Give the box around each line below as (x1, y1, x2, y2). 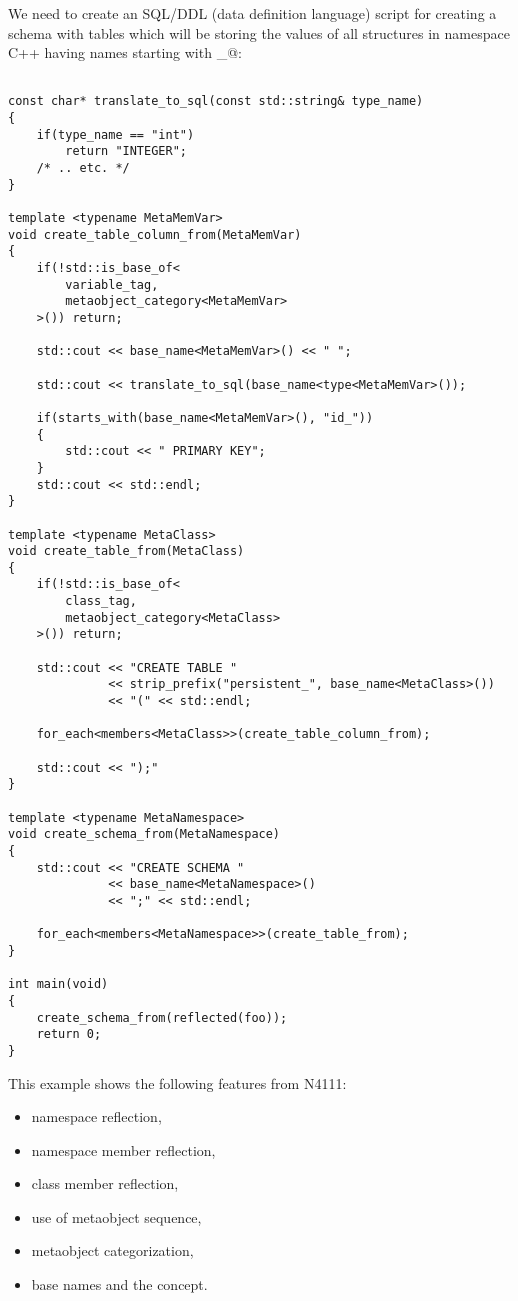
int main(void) (8, 977, 109, 992)
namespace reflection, (31, 1106, 162, 1127)
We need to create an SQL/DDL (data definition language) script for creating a (8, 3, 497, 23)
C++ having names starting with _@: (8, 42, 242, 63)
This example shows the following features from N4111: (8, 1072, 347, 1093)
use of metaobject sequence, (31, 1206, 202, 1227)
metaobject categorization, (31, 1240, 194, 1261)
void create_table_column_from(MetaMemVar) (8, 227, 302, 242)
